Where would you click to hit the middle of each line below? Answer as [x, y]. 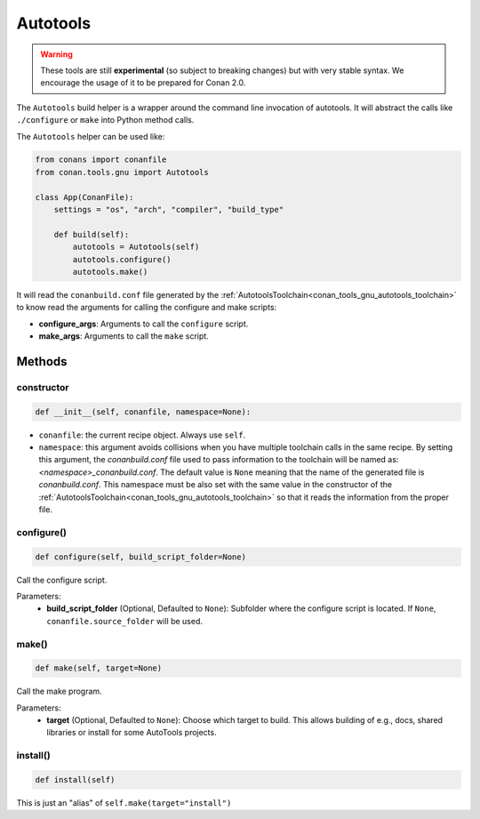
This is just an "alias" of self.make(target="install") [124, 803]
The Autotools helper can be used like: [91, 136]
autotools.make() [110, 272]
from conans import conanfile [101, 160]
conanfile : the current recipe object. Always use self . [142, 435]
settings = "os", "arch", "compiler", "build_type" [169, 210]
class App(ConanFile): [84, 197]
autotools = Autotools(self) [136, 247]
